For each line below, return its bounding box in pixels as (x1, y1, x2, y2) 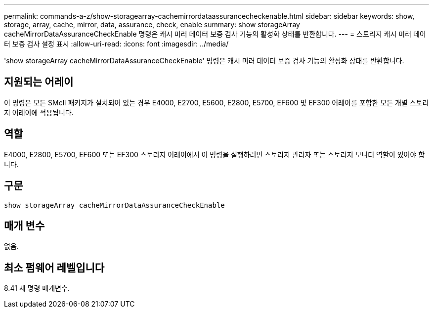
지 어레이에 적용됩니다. (4, 108, 74, 117)
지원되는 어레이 (4, 76, 74, 89)
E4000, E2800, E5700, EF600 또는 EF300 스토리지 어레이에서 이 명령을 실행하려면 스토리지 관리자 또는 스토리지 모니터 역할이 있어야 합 (4, 150, 425, 159)
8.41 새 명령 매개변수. (4, 284, 70, 293)
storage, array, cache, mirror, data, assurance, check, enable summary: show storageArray (4, 20, 300, 29)
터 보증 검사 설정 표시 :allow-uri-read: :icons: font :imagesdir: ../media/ (4, 40, 229, 48)
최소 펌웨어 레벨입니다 (4, 261, 105, 274)
